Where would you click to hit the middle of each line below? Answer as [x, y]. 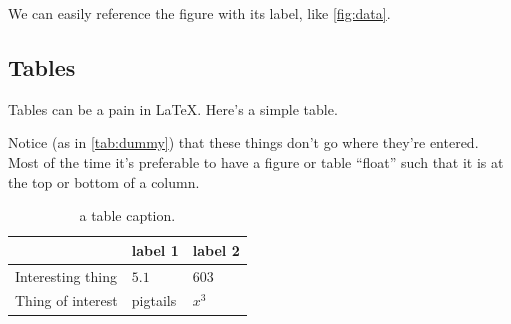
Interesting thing [66, 275]
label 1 [155, 249]
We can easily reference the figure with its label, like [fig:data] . [199, 13]
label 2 [216, 249]
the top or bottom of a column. [104, 181]
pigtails [154, 300]
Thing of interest [66, 300]
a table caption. [127, 215]
